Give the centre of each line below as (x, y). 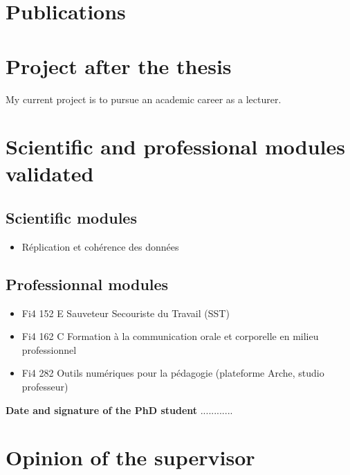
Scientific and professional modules (175, 146)
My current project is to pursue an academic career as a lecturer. (144, 99)
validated (50, 173)
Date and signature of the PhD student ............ (119, 410)
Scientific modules (71, 218)
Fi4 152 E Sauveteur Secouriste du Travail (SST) (126, 313)
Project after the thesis (119, 65)
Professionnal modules (87, 284)
